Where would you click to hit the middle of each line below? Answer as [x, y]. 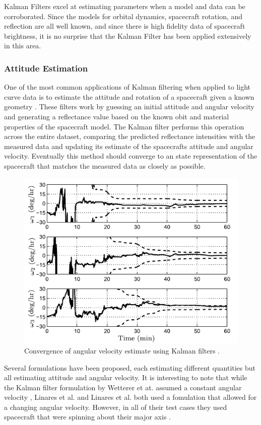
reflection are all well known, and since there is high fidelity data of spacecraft [125, 26]
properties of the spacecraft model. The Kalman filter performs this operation [124, 126]
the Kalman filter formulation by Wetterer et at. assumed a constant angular [123, 387]
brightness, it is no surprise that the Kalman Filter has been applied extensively [128, 36]
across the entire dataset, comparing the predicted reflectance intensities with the [130, 136]
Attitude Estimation [46, 68]
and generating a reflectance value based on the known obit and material [117, 116]
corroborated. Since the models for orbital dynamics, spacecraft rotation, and [123, 16]
